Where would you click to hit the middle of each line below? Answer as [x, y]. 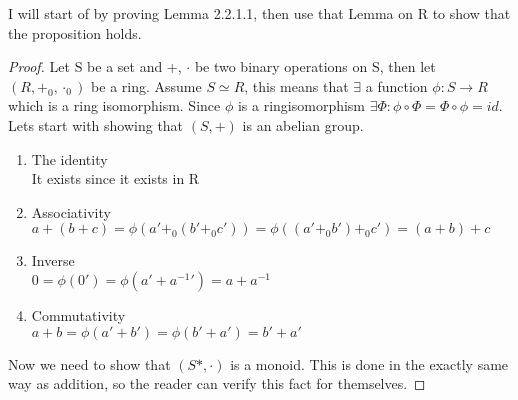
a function [396, 85]
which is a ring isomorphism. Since [114, 105]
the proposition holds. [75, 32]
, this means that [296, 85]
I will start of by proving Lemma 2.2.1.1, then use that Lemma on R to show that [259, 13]
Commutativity [78, 314]
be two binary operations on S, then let [315, 66]
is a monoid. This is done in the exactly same [369, 363]
